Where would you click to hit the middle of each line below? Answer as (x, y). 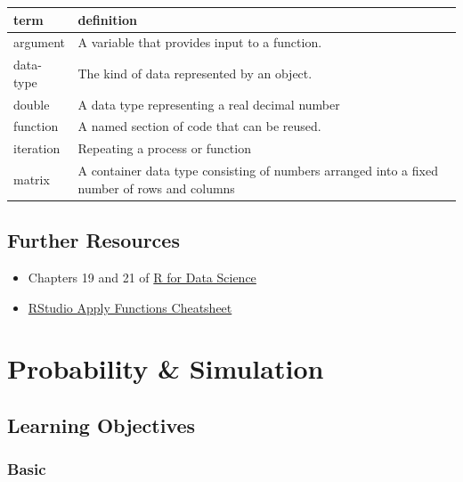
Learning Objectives (102, 425)
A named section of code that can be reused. (199, 126)
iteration (37, 148)
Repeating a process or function (164, 148)
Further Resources (93, 240)
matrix (32, 179)
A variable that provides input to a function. (200, 42)
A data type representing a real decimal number (209, 104)
